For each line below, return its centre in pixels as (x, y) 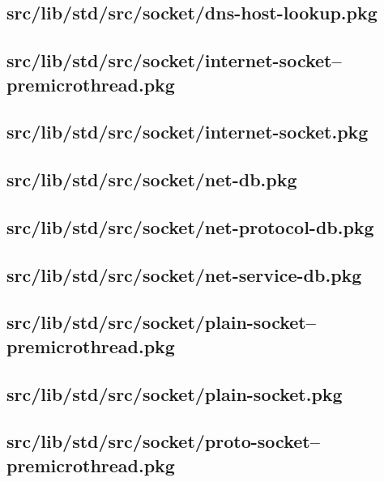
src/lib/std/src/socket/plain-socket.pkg (175, 393)
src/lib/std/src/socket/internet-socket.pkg (188, 132)
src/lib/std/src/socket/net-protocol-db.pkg (190, 226)
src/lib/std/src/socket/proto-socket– (163, 441)
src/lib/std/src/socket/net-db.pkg (152, 179)
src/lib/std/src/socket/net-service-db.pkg (184, 274)
